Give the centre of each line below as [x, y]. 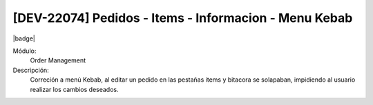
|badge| [24, 38]
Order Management [58, 60]
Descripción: [31, 70]
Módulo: [25, 51]
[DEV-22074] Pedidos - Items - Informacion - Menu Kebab [183, 18]
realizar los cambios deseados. [74, 89]
